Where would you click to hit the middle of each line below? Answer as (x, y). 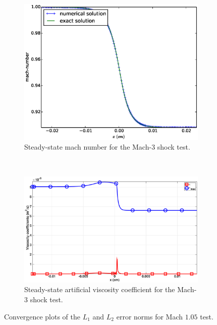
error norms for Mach (150, 316)
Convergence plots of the (42, 316)
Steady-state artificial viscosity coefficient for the (100, 289)
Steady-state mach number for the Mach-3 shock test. (107, 147)
